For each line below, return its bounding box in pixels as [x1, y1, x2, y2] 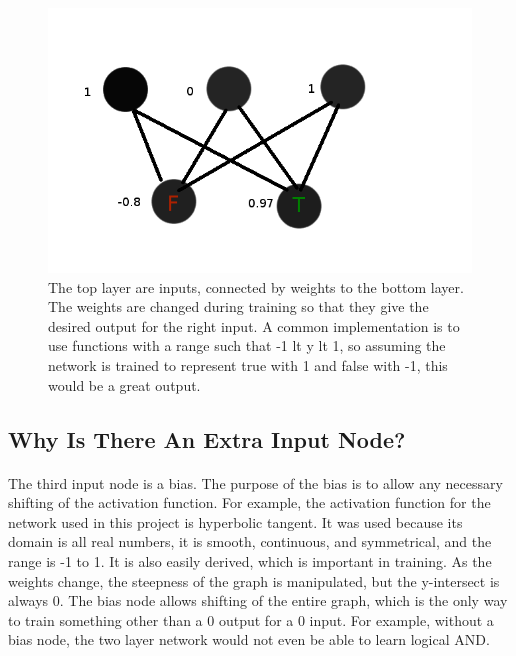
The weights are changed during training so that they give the [48, 296, 429, 317]
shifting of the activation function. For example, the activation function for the [8, 492, 491, 513]
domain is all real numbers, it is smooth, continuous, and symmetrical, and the [8, 531, 492, 552]
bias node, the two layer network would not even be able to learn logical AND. [8, 629, 490, 650]
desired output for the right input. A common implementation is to [48, 315, 460, 336]
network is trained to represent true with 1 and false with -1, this [48, 354, 448, 375]
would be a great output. [48, 374, 201, 395]
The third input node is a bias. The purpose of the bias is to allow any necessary [8, 472, 503, 493]
